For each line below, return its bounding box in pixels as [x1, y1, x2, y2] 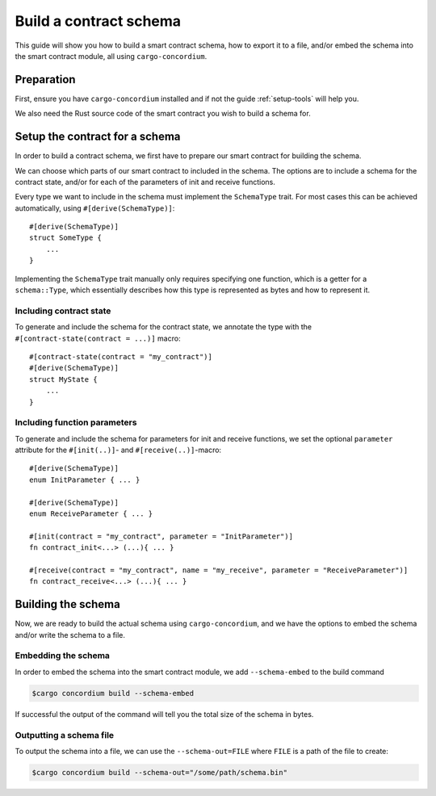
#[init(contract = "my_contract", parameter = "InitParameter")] [29, 531, 294, 541]
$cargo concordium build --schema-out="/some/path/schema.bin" [31, 768, 288, 777]
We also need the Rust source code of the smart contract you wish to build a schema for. [15, 109, 311, 119]
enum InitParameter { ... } [29, 475, 140, 484]
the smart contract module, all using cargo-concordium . [15, 51, 208, 61]
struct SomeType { [29, 233, 103, 242]
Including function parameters [15, 417, 137, 428]
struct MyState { [29, 375, 98, 383]
